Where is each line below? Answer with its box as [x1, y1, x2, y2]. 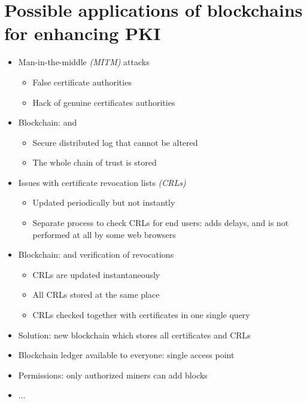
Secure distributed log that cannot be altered [32, 136, 198, 148]
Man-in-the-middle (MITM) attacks [18, 56, 150, 68]
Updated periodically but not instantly [32, 196, 175, 209]
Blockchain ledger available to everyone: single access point [18, 349, 235, 361]
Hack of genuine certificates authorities [32, 96, 175, 108]
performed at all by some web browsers [32, 228, 176, 240]
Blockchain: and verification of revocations [18, 248, 174, 261]
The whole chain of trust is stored [32, 156, 157, 169]
